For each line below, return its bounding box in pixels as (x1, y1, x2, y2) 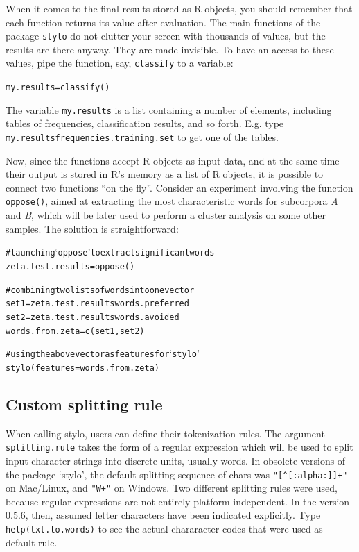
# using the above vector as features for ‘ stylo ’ (6, 346, 200, 360)
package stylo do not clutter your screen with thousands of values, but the (6, 28, 326, 43)
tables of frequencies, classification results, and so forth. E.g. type (6, 116, 284, 131)
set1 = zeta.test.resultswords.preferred (6, 299, 189, 309)
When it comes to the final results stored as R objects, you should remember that (6, 1, 353, 15)
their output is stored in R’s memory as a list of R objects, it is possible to (6, 167, 324, 181)
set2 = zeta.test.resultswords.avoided (6, 312, 179, 322)
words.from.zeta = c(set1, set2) (6, 326, 145, 336)
